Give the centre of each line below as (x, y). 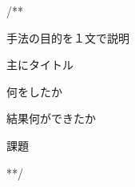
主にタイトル (40, 65)
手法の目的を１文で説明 (68, 37)
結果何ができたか (51, 118)
